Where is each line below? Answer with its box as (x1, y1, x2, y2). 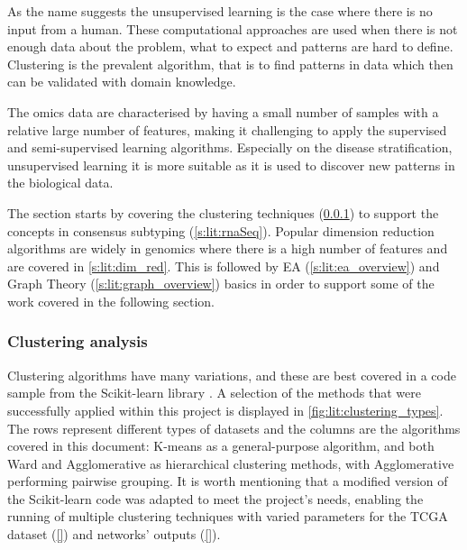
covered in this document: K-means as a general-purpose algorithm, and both (7, 436, 435, 455)
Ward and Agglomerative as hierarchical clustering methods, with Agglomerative (7, 454, 454, 472)
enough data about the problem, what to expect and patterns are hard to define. (7, 37, 453, 56)
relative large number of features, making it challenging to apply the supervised (7, 120, 447, 139)
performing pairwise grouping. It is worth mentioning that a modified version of (7, 472, 448, 490)
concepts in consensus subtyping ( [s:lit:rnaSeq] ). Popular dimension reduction (7, 221, 435, 240)
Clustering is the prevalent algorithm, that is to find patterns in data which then (7, 54, 453, 73)
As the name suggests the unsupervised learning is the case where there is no (7, 2, 433, 20)
